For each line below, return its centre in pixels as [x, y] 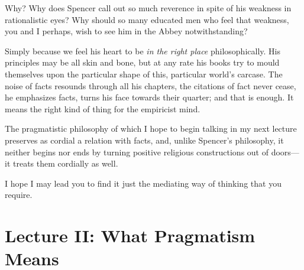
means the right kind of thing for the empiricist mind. [103, 108]
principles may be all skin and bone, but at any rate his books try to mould [142, 62]
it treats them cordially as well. [62, 163]
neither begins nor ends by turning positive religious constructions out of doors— [152, 152]
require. [19, 195]
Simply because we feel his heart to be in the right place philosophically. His [143, 51]
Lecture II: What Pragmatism [130, 235]
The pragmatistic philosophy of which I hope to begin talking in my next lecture [151, 129]
